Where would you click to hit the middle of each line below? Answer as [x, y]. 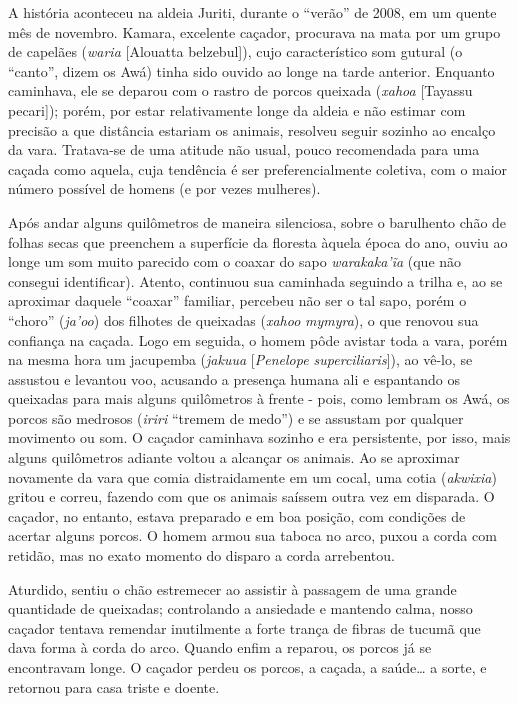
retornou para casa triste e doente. [114, 686]
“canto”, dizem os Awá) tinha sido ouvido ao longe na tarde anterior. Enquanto [251, 70]
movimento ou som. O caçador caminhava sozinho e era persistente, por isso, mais [259, 437]
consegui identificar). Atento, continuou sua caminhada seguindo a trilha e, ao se [255, 280]
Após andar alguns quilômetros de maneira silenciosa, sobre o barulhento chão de [257, 221]
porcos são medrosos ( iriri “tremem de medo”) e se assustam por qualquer [236, 417]
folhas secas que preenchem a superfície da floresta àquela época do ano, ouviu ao [258, 241]
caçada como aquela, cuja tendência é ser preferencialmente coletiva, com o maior [258, 168]
